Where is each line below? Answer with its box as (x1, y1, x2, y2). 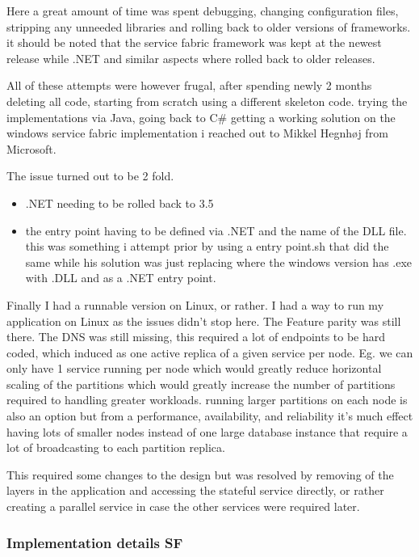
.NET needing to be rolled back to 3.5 (25, 194, 214, 211)
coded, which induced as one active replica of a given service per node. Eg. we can (6, 344, 413, 361)
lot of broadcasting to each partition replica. (6, 439, 225, 456)
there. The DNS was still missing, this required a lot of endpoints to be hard (6, 328, 386, 345)
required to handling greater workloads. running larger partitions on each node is (6, 391, 408, 408)
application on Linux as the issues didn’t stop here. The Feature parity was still (6, 312, 401, 329)
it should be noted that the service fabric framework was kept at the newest (6, 34, 382, 51)
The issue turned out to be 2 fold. (6, 167, 174, 184)
